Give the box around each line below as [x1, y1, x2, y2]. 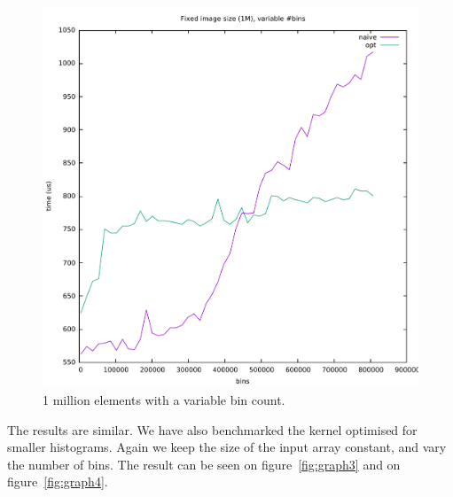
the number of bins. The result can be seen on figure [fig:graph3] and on [7, 454, 401, 473]
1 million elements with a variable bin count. [43, 391, 285, 409]
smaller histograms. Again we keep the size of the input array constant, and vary [7, 438, 447, 456]
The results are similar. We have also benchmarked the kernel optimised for [7, 420, 418, 439]
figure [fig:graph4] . [7, 472, 108, 491]
